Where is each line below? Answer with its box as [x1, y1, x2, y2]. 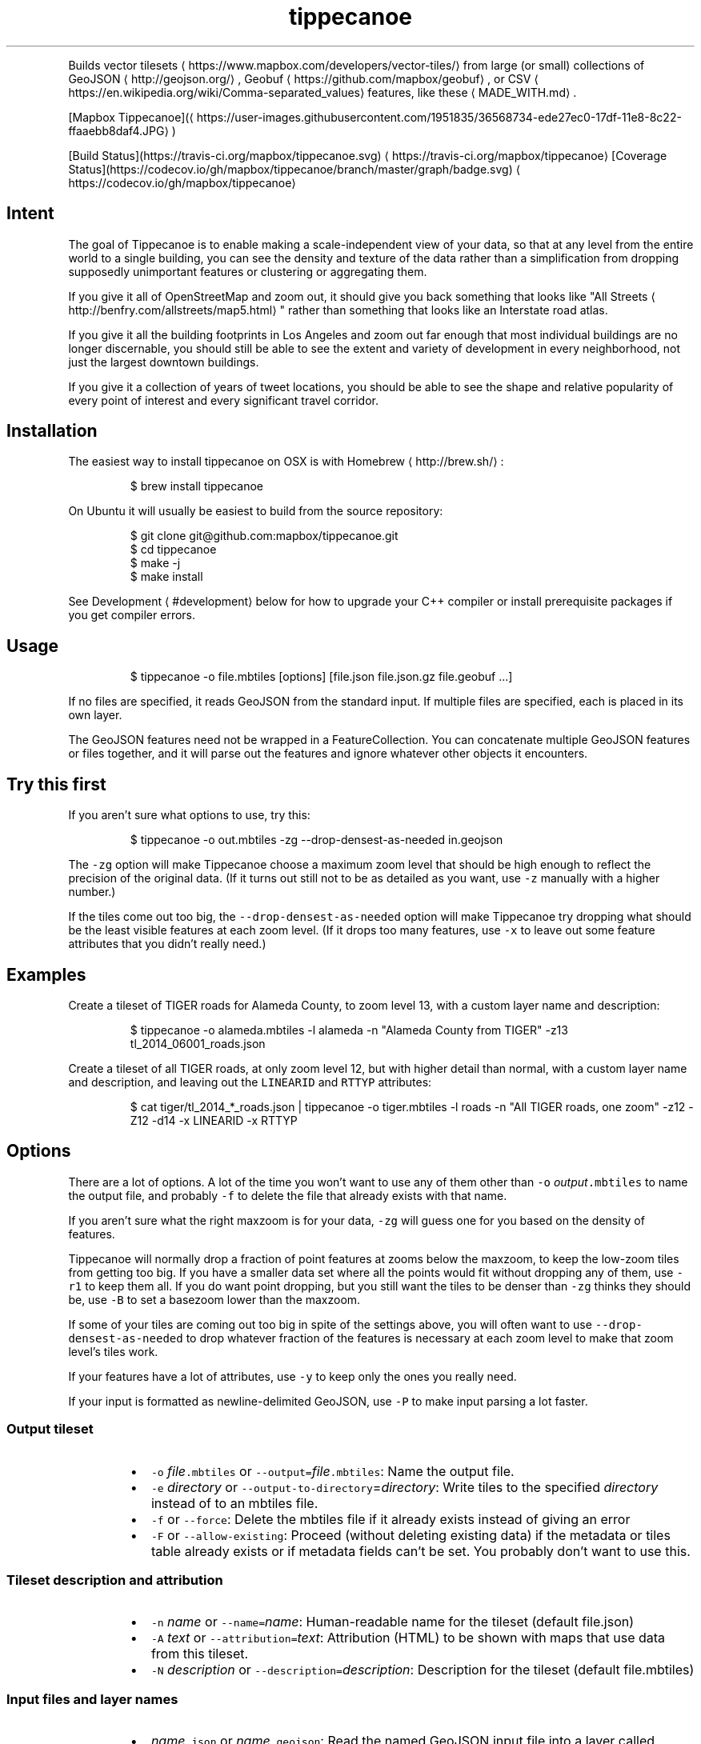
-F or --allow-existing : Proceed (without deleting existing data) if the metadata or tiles [150, 1526, 671, 1543]
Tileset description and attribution [6, 1571, 223, 1588]
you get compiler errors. [68, 608, 196, 622]
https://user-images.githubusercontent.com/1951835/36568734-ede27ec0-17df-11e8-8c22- [196, 110, 682, 124]
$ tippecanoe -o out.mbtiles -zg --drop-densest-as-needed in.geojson [130, 833, 503, 847]
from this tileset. [150, 1646, 249, 1662]
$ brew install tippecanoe [130, 479, 264, 494]
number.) [68, 885, 116, 899]
